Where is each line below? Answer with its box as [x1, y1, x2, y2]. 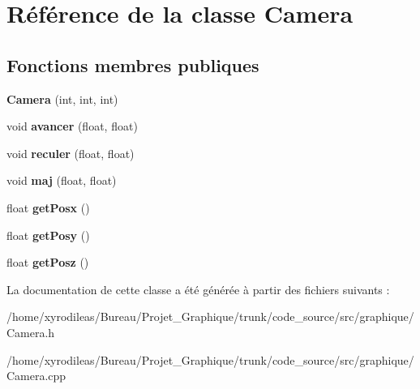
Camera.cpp [6, 367, 66, 384]
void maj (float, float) [6, 172, 117, 189]
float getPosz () [6, 254, 89, 271]
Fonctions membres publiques [6, 52, 259, 77]
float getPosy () [6, 226, 90, 243]
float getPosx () [6, 199, 90, 216]
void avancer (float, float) [6, 118, 138, 135]
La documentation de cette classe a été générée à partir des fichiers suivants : [6, 280, 390, 297]
